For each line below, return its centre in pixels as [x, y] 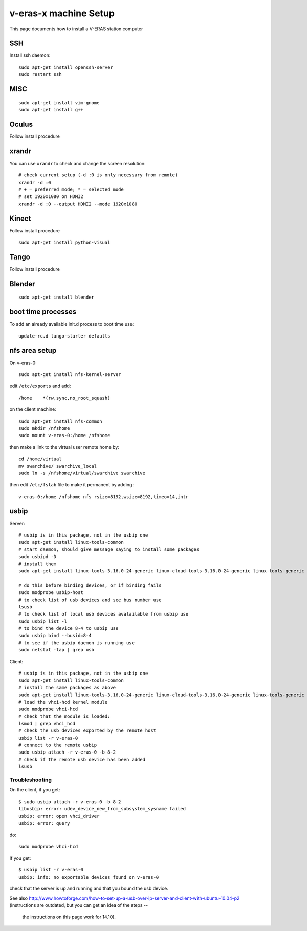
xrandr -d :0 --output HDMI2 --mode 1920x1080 [78, 204]
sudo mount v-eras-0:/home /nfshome [64, 435]
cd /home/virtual [40, 459]
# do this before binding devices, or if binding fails [90, 585]
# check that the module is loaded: [64, 716]
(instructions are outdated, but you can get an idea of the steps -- [79, 905]
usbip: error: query [44, 823]
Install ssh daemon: [30, 55]
